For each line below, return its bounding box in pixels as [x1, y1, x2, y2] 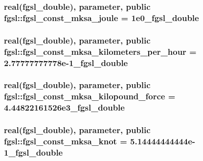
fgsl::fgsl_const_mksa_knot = [4, 135, 127, 147]
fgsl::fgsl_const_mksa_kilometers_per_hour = [4, 45, 197, 57]
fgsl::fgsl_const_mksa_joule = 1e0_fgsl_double [4, 11, 199, 23]
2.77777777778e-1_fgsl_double [4, 56, 128, 69]
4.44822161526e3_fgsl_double [4, 101, 125, 114]
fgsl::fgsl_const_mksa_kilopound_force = [4, 90, 176, 102]
